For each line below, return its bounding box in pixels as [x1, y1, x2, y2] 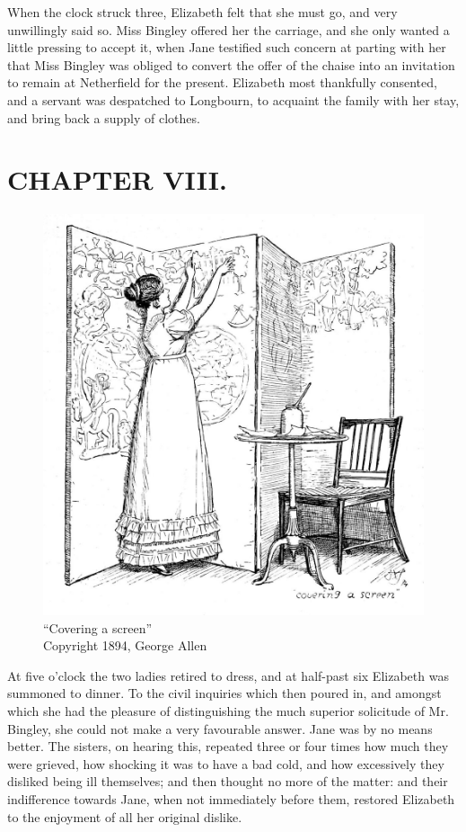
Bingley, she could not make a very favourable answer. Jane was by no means [7, 719, 433, 738]
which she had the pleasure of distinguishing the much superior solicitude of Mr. [7, 702, 449, 720]
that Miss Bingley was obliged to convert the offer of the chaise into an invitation [7, 55, 455, 74]
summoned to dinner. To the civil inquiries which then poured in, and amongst [7, 684, 442, 702]
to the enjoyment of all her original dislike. [7, 807, 242, 826]
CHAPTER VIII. [7, 161, 227, 198]
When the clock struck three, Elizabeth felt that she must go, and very [7, 3, 398, 21]
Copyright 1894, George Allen [43, 636, 207, 655]
